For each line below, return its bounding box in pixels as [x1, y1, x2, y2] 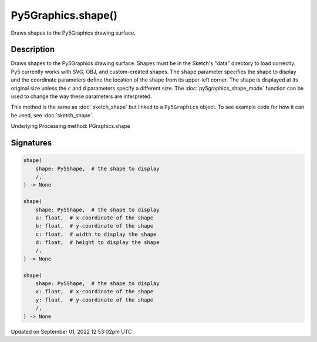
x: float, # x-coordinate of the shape [35, 288, 154, 295]
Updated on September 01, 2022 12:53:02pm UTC [11, 328, 132, 335]
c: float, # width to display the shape [35, 231, 157, 238]
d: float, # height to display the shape [35, 239, 160, 246]
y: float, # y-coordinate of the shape [35, 296, 154, 303]
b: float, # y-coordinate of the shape [35, 223, 154, 229]
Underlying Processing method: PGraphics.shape [11, 123, 130, 130]
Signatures [11, 138, 52, 148]
